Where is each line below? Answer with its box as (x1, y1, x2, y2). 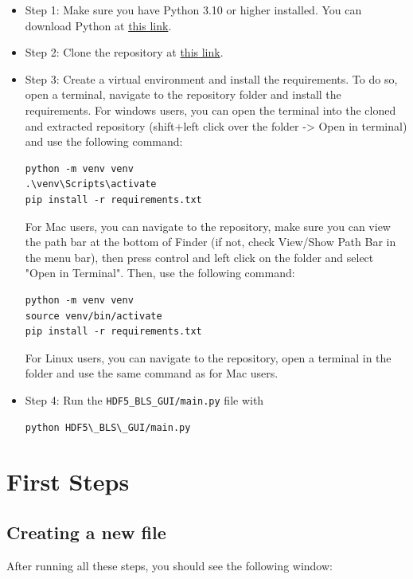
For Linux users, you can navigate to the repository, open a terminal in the (25, 349, 392, 366)
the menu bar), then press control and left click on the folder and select (25, 248, 374, 265)
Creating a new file (6, 519, 166, 544)
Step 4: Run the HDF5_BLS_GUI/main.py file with (25, 391, 264, 408)
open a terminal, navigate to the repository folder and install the (25, 86, 341, 103)
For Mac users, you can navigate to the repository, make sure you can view (25, 217, 391, 234)
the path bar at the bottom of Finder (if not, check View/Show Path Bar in (25, 233, 396, 250)
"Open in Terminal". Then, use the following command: (25, 264, 295, 281)
